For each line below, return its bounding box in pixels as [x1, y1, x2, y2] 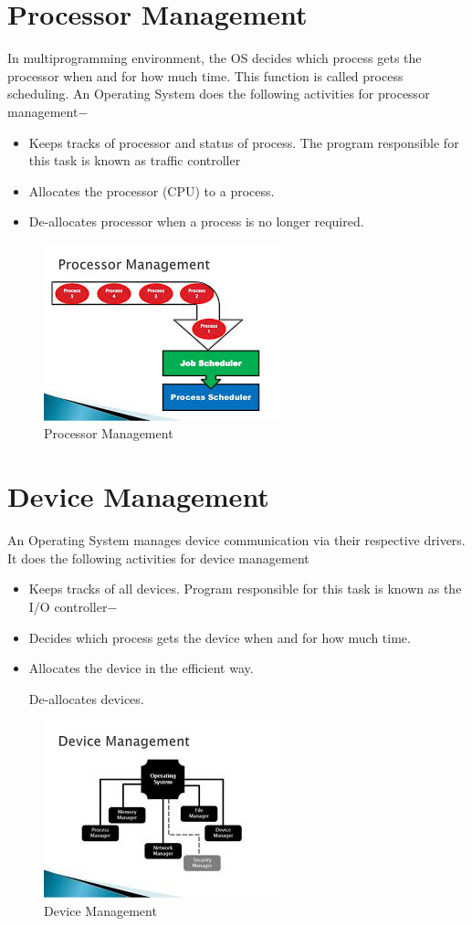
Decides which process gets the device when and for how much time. [28, 627, 411, 647]
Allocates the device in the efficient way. [28, 658, 254, 678]
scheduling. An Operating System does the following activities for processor [7, 84, 430, 103]
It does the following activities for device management [7, 548, 309, 567]
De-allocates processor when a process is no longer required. [28, 212, 364, 231]
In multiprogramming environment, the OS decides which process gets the [7, 48, 422, 68]
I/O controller [28, 596, 108, 616]
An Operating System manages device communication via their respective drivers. [7, 531, 466, 550]
